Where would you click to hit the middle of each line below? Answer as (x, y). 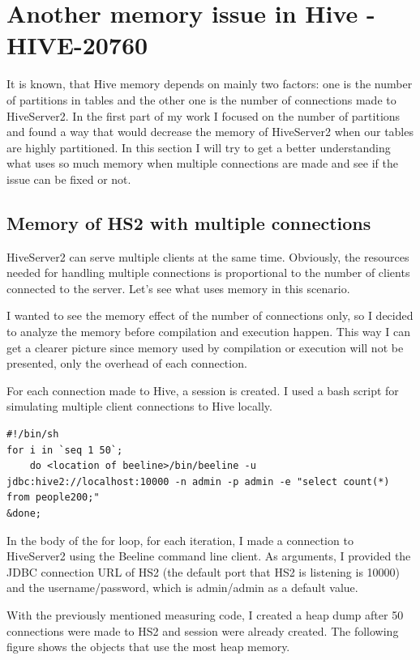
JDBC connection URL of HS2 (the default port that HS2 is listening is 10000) (204, 571)
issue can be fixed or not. (69, 179)
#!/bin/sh (33, 434)
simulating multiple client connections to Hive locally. (139, 406)
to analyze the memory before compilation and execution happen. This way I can (208, 332)
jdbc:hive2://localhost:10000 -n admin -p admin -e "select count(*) (198, 481)
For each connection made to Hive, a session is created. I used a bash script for (203, 390)
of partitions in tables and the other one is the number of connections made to (201, 99)
